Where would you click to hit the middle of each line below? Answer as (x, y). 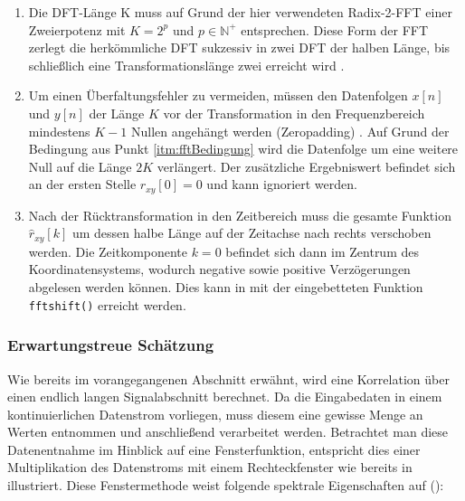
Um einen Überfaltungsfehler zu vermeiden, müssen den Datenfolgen (218, 95)
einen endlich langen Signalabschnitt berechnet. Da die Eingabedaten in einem (225, 397)
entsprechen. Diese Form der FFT (335, 29)
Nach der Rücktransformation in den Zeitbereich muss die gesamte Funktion (240, 215)
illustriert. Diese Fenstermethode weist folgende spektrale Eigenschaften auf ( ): (226, 485)
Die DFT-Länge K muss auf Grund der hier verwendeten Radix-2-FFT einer (240, 12)
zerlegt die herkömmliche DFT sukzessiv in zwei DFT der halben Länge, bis (239, 47)
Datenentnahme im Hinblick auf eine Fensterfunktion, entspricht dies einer (214, 449)
